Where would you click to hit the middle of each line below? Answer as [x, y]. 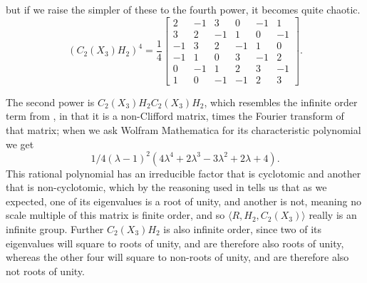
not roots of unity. [45, 271]
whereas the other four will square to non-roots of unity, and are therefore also [177, 257]
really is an [333, 215]
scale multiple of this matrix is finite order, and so [115, 215]
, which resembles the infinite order [281, 102]
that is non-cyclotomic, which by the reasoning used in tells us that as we [166, 187]
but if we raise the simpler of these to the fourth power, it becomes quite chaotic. [183, 9]
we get [20, 144]
